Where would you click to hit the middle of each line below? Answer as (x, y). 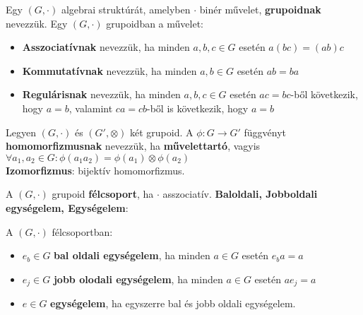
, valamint (91, 108)
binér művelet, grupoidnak (260, 9)
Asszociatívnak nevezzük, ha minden (106, 47)
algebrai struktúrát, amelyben (126, 9)
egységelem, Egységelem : (67, 207)
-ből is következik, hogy (198, 108)
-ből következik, (324, 94)
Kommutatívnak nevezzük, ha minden (109, 70)
